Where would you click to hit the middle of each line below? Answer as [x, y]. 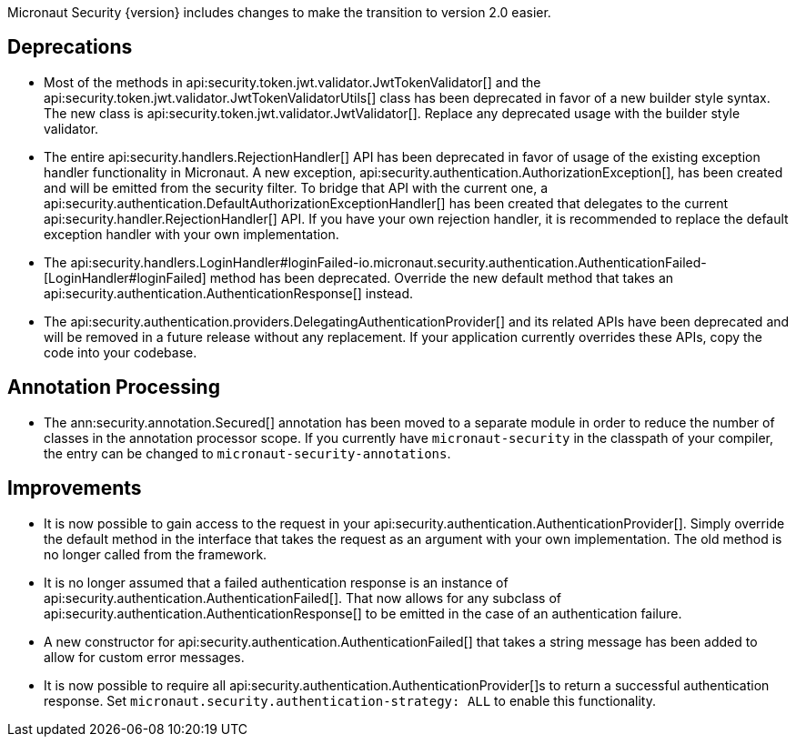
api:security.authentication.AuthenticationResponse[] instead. [229, 293]
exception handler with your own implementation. [191, 234]
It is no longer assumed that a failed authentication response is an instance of [276, 582]
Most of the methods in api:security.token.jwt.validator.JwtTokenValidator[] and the [292, 82]
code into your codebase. [121, 352]
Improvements [75, 488]
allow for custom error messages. [144, 657]
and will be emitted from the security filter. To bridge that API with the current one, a [296, 187]
